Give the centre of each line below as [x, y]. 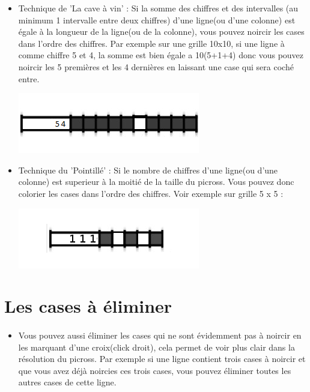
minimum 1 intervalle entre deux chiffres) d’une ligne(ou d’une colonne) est [157, 20]
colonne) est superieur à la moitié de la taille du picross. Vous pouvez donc [156, 182]
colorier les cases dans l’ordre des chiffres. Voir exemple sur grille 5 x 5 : [151, 193]
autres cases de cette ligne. [67, 382]
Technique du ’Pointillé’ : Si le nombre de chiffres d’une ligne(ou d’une [148, 170]
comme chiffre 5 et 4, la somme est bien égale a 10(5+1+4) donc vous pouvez [161, 55]
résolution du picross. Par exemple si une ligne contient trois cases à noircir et [162, 359]
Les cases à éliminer [88, 306]
